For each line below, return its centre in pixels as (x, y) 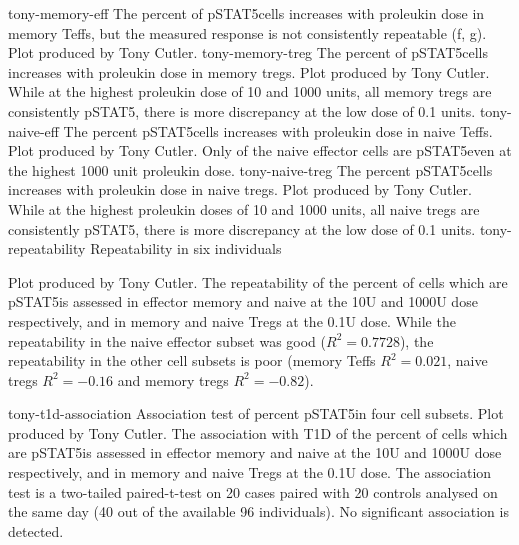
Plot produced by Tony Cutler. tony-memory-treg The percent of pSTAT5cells (248, 52)
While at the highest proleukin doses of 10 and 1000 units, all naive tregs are (244, 208)
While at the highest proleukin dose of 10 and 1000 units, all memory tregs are (250, 91)
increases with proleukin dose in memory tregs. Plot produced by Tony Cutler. (249, 71)
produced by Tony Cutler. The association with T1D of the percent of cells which (258, 432)
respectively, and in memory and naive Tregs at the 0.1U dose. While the (232, 320)
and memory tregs (173, 379)
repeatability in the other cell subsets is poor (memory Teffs (192, 360)
